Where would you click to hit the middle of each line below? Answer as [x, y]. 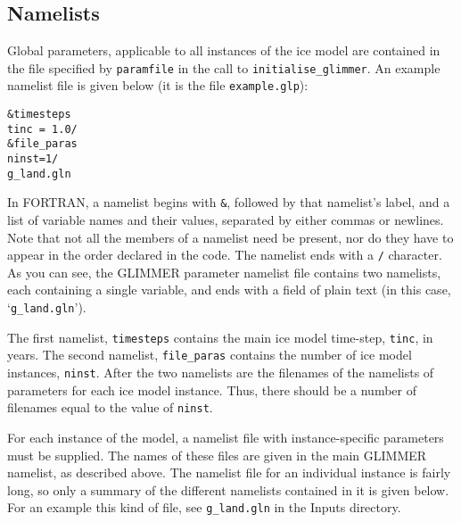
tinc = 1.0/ [42, 129]
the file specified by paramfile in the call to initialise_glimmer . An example [224, 67]
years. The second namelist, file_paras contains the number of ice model [210, 355]
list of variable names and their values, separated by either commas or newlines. [226, 220]
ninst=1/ [33, 159]
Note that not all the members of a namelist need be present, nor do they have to [230, 237]
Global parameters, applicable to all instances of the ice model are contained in [224, 50]
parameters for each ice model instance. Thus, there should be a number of [212, 389]
